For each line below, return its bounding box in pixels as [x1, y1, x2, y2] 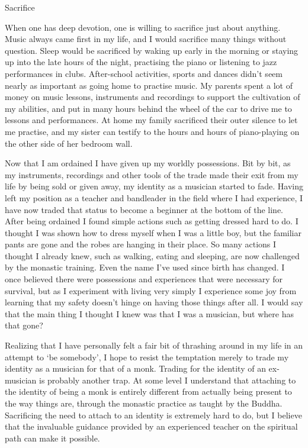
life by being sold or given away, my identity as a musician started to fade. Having [5, 180, 303, 192]
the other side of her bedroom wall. [5, 137, 133, 149]
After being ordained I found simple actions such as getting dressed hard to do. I [5, 215, 299, 227]
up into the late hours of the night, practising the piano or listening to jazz [5, 56, 277, 68]
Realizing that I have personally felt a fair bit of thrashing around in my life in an [5, 339, 303, 352]
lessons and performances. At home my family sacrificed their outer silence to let [5, 114, 298, 126]
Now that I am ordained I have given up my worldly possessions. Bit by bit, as [5, 157, 291, 169]
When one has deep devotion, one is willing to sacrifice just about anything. [5, 21, 281, 33]
